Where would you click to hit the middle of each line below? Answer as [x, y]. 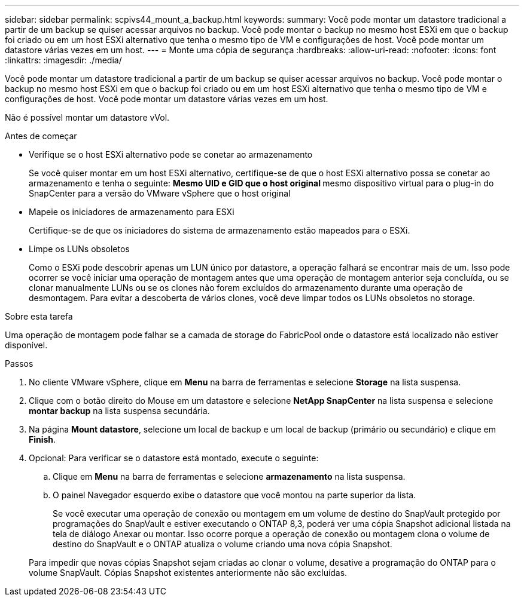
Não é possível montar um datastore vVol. [87, 117]
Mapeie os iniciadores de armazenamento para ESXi [132, 212]
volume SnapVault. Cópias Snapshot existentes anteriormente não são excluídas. [188, 573]
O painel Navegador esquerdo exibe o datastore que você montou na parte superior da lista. [234, 495]
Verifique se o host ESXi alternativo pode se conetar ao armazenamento [171, 154]
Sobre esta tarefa [39, 316]
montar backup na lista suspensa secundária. [119, 411]
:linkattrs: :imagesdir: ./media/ [63, 60]
